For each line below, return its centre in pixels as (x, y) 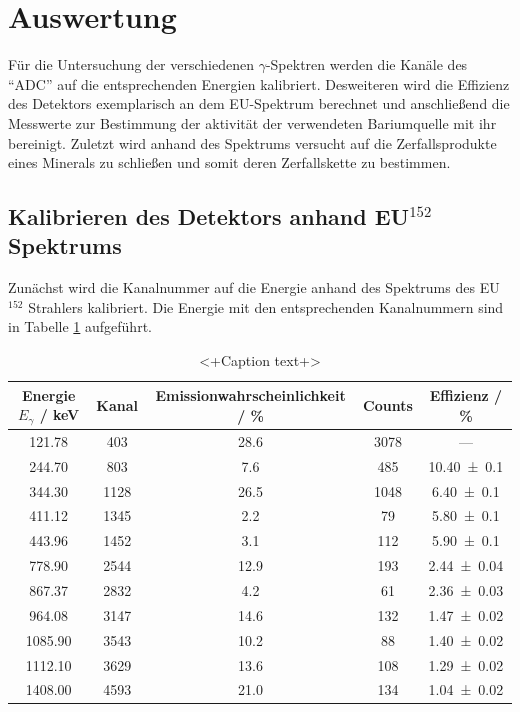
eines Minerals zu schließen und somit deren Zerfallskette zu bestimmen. (229, 162)
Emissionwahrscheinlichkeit (250, 395)
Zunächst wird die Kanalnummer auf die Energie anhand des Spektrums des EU (254, 287)
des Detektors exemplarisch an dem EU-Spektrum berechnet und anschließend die (259, 103)
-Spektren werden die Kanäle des (366, 64)
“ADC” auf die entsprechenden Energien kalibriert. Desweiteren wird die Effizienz (259, 83)
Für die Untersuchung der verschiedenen (131, 64)
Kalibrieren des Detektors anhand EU (209, 216)
